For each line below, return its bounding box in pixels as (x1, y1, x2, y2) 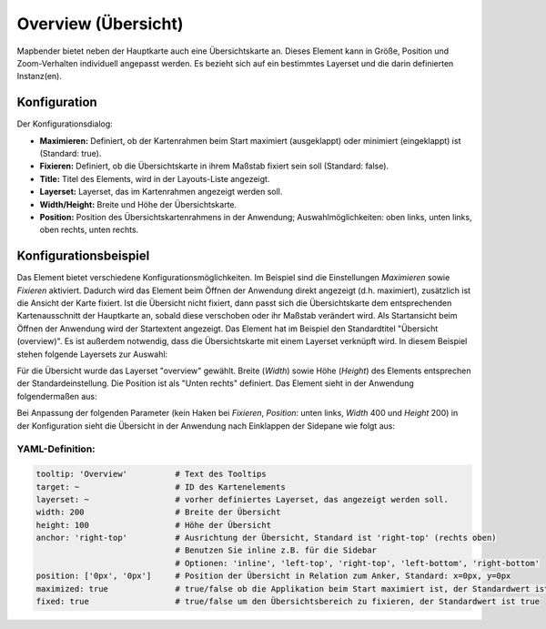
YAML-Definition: (16, 442, 96, 455)
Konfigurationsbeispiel (16, 249, 150, 264)
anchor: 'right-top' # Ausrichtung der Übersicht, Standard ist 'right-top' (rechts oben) (35, 533, 497, 543)
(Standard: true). (39, 148, 102, 159)
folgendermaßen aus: (16, 391, 97, 401)
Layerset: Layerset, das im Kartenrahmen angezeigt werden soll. (39, 187, 283, 198)
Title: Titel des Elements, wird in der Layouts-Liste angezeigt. (39, 173, 270, 184)
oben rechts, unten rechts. (39, 224, 139, 236)
